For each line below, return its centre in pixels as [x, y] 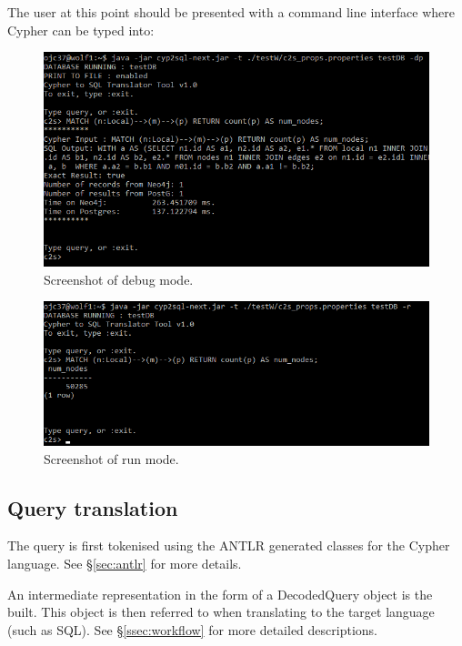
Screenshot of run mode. [111, 458]
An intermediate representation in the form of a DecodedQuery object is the [220, 594]
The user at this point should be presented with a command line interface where [231, 12]
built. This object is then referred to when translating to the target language [221, 612]
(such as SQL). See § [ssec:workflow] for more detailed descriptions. [192, 629]
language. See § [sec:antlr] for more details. [125, 564]
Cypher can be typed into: [81, 30]
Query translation [93, 507]
